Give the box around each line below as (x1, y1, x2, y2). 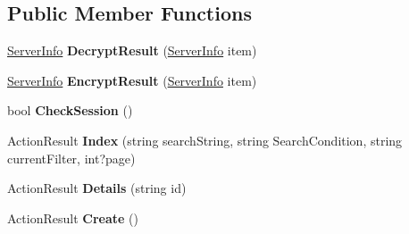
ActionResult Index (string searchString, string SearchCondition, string (7, 130, 403, 149)
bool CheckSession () (7, 101, 133, 120)
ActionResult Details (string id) (7, 179, 187, 197)
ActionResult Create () (7, 208, 138, 227)
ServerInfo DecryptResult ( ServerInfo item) (7, 41, 257, 60)
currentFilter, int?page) (7, 148, 136, 167)
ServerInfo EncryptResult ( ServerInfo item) (7, 71, 257, 89)
